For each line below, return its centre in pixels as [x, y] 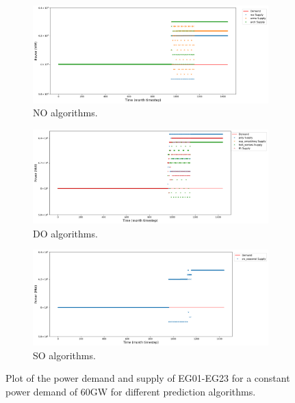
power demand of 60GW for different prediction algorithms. [131, 392]
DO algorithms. [65, 233]
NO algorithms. [65, 113]
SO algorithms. [64, 355]
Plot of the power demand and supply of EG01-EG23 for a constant [148, 378]
